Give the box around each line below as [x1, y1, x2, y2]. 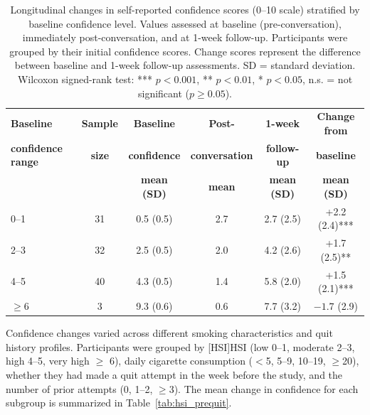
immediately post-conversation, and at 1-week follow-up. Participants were [22, 30, 348, 45]
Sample [81, 116, 118, 131]
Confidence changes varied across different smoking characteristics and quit [6, 325, 333, 340]
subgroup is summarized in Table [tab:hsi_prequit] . [6, 395, 232, 410]
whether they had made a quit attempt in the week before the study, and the [6, 367, 343, 382]
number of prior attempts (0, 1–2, [6, 381, 153, 396]
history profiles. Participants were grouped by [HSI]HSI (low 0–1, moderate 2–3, [6, 339, 355, 354]
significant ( [138, 85, 190, 100]
